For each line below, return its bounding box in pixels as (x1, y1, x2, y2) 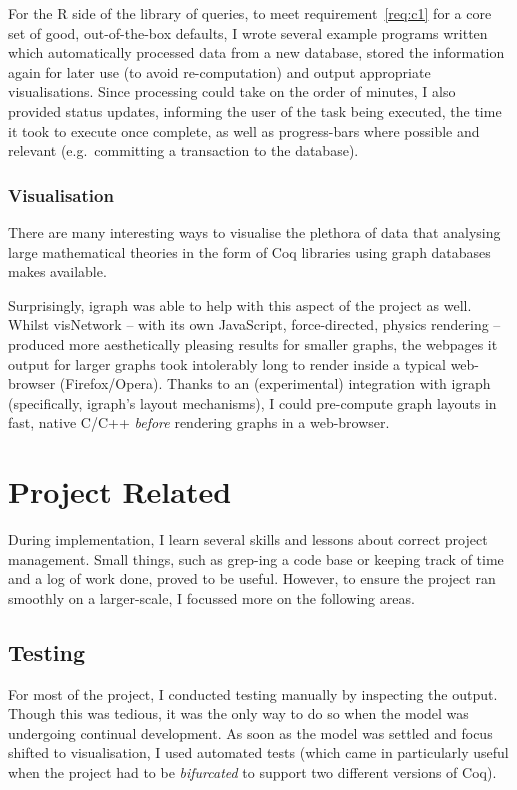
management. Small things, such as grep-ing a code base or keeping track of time (8, 548, 504, 569)
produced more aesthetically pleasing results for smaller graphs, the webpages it (8, 333, 498, 354)
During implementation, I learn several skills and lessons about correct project (8, 529, 488, 550)
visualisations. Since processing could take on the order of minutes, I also (8, 81, 456, 102)
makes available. (8, 261, 107, 282)
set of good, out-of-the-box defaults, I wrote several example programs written (8, 22, 488, 43)
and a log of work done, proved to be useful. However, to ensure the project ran (8, 568, 496, 589)
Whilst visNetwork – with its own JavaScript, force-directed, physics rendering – (8, 314, 501, 335)
